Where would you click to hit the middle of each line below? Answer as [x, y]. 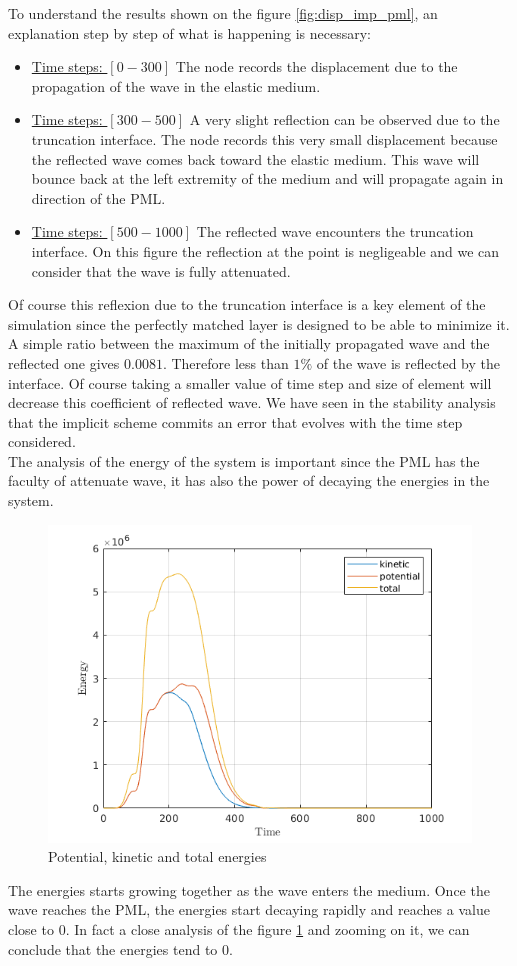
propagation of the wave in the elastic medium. [176, 85]
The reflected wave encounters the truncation [335, 231]
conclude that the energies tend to [113, 948]
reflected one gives [64, 362]
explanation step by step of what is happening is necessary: [189, 32]
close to [31, 929]
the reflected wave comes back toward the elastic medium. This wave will [255, 158]
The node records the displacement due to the [316, 66]
